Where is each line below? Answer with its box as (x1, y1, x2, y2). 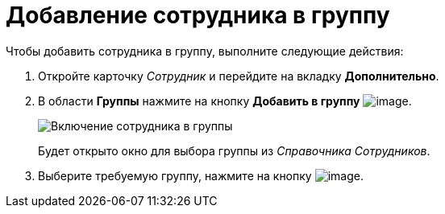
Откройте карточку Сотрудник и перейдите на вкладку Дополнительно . (38, 68, 439, 83)
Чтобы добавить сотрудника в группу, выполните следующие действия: (6, 43, 404, 58)
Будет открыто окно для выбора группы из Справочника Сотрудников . (38, 143, 430, 158)
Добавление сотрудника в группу (6, 2, 390, 29)
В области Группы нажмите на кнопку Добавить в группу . (38, 93, 412, 108)
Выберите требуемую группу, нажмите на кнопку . (38, 168, 364, 183)
